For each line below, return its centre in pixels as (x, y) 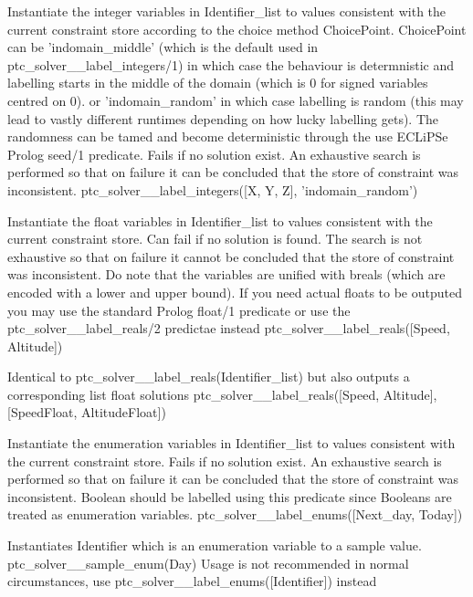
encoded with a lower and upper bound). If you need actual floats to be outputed (235, 292)
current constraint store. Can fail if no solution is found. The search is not (215, 239)
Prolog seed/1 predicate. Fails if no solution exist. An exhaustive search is (214, 154)
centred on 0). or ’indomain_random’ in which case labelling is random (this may (236, 100)
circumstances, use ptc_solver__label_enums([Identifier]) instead (192, 581)
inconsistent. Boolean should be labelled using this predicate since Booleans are (230, 496)
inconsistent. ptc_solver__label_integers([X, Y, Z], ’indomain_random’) (213, 189)
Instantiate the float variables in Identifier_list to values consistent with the (220, 220)
